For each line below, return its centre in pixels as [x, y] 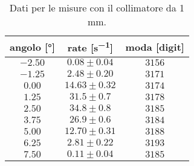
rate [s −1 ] [90, 47]
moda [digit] [155, 46]
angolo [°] [33, 46]
